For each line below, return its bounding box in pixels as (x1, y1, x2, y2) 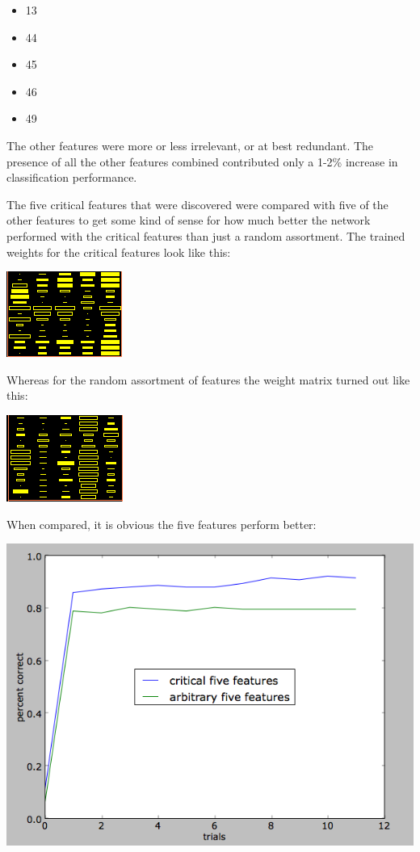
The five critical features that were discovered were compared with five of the (6, 195, 388, 212)
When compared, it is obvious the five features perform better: (6, 515, 317, 532)
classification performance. (6, 169, 137, 186)
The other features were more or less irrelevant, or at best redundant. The (6, 136, 374, 153)
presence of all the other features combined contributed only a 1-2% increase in (6, 153, 398, 170)
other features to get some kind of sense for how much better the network (6, 212, 371, 229)
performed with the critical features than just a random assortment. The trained (6, 227, 405, 244)
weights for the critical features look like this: (6, 243, 231, 260)
